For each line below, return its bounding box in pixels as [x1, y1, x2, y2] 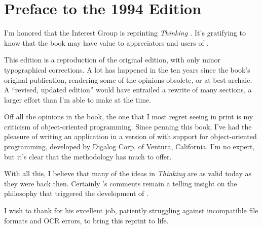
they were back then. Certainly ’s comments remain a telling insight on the [4, 178, 237, 188]
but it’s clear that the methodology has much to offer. [4, 151, 172, 161]
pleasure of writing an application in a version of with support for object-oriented [4, 131, 257, 142]
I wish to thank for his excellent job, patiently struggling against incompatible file [4, 205, 258, 216]
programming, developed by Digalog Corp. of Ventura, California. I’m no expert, [4, 141, 255, 152]
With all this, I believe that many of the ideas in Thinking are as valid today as [4, 168, 251, 179]
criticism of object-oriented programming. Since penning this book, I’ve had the [4, 121, 252, 132]
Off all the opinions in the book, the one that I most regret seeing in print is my [4, 111, 253, 122]
